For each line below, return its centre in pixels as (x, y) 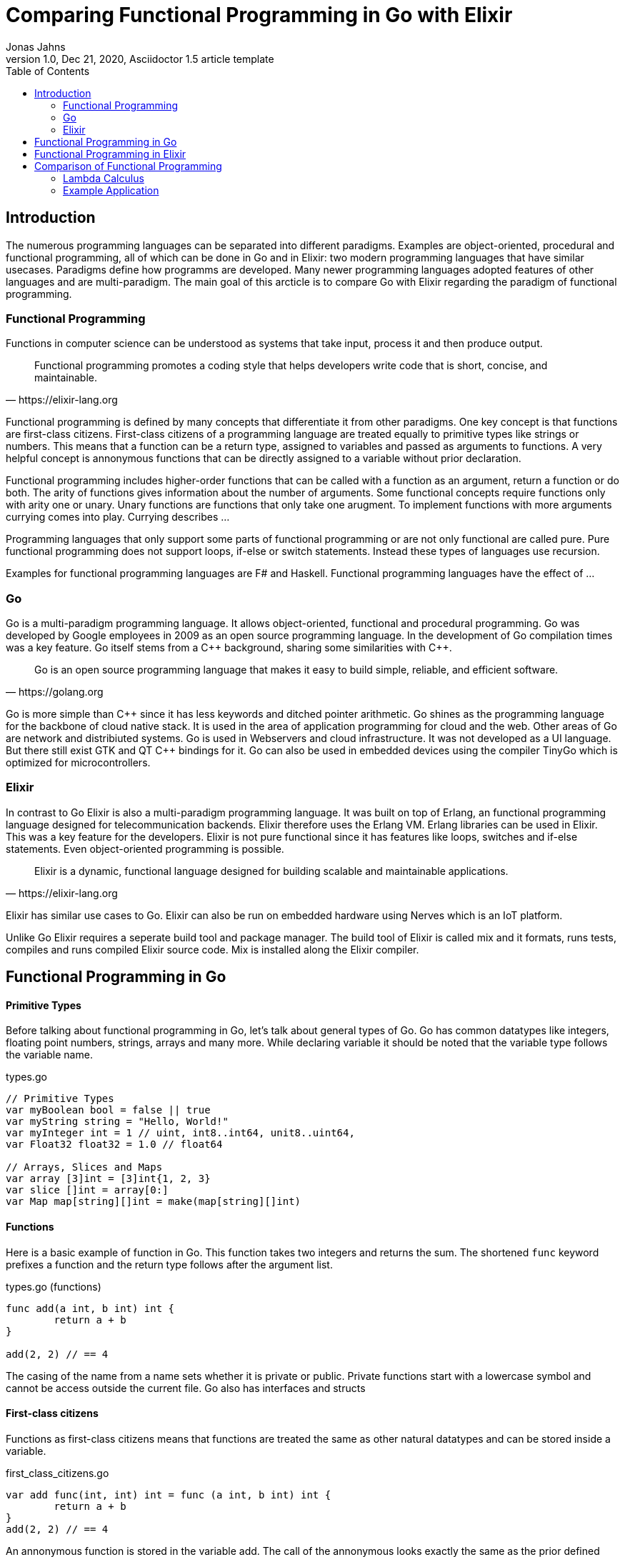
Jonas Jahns (36, 46)
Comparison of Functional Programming (128, 166)
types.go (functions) (54, 1286)
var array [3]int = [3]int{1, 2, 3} (108, 1179)
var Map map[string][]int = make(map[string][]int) (154, 1202)
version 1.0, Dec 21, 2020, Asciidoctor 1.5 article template (140, 59)
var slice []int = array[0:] (87, 1190)
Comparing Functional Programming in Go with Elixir (259, 15)
